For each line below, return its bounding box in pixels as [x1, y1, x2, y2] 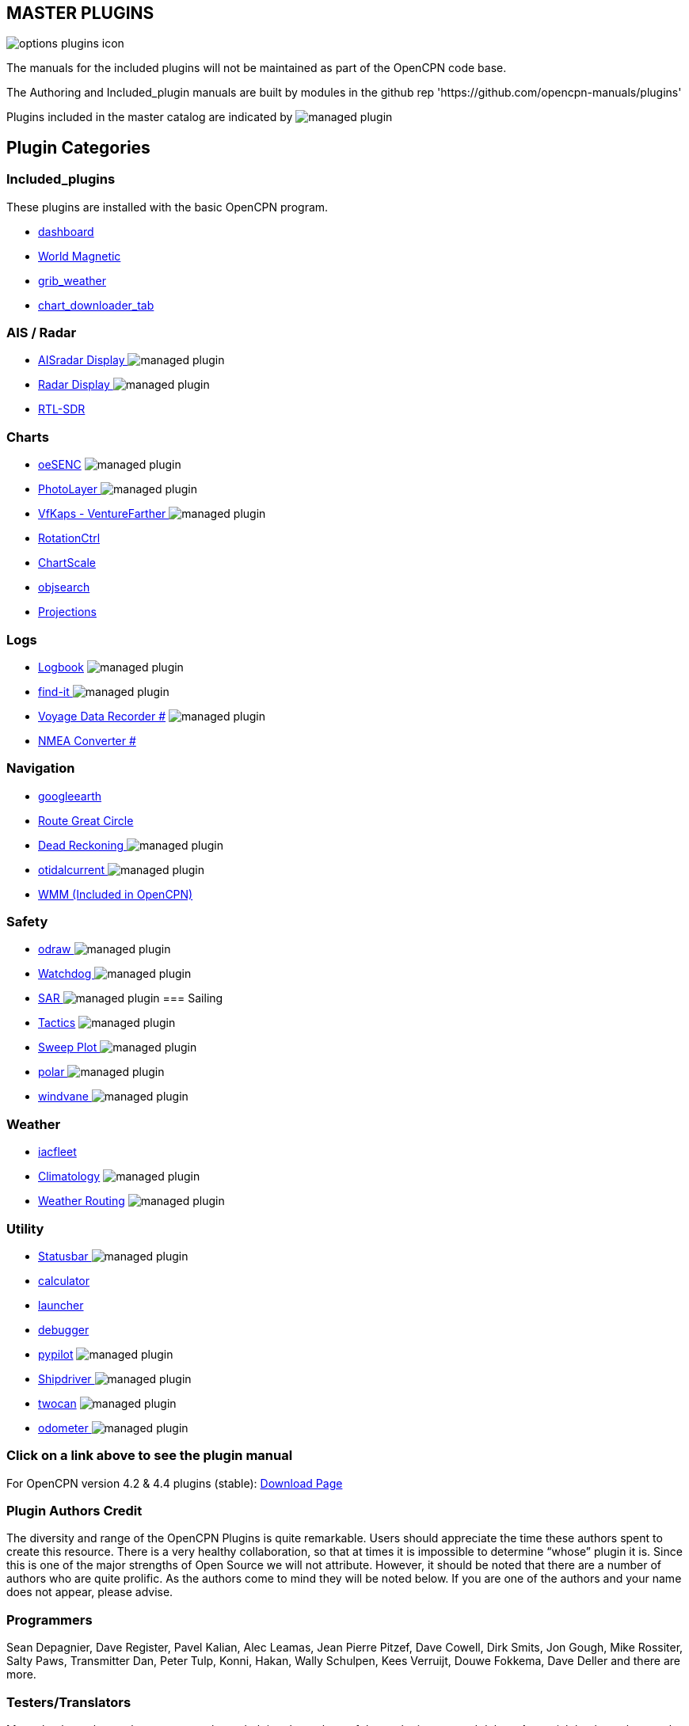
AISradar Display [38, 353, 125, 367]
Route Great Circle [38, 813, 134, 827]
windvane [38, 1089, 89, 1104]
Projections [38, 605, 97, 619]
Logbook [38, 660, 84, 674]
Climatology [38, 1169, 101, 1184]
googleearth [38, 789, 102, 803]
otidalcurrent [38, 862, 105, 876]
